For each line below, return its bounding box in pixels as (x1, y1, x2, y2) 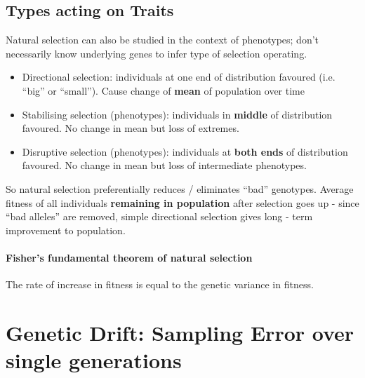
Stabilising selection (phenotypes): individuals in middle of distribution (22, 107, 333, 121)
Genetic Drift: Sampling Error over (6, 318, 354, 346)
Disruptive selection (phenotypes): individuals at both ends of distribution (22, 144, 348, 158)
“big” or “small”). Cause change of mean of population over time (22, 83, 305, 97)
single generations (6, 346, 182, 374)
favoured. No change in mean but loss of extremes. (22, 121, 239, 135)
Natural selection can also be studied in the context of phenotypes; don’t (6, 32, 319, 47)
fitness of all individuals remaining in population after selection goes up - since (6, 195, 359, 210)
